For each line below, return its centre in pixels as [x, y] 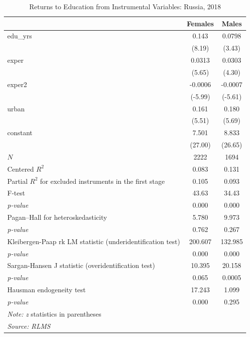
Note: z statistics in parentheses [54, 313]
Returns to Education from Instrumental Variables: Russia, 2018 [125, 6]
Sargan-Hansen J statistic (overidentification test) [81, 265]
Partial [17, 181]
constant [20, 133]
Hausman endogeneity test [47, 290]
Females [200, 23]
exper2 [17, 84]
